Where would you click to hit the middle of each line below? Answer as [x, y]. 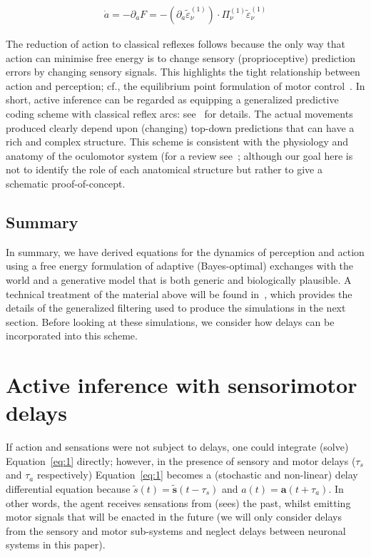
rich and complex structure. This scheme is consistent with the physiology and [177, 142]
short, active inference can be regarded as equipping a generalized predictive [172, 99]
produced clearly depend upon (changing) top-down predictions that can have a [180, 127]
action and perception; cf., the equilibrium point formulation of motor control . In [185, 85]
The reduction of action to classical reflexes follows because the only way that [176, 44]
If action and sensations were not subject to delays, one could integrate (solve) [177, 447]
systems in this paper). [56, 545]
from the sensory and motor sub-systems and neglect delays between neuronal [176, 530]
